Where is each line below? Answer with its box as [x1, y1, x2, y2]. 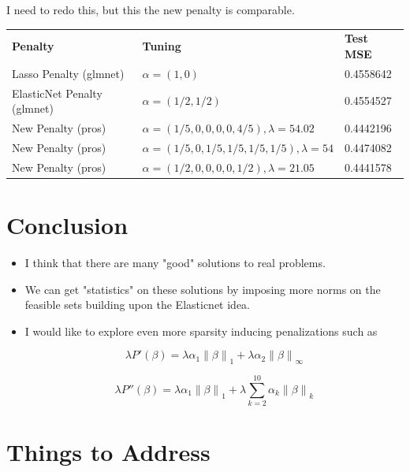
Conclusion [6, 209, 129, 241]
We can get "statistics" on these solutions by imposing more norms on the [24, 281, 381, 297]
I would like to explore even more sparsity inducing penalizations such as [24, 322, 378, 339]
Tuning [142, 38, 181, 54]
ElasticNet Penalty [12, 84, 102, 101]
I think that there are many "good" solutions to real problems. [24, 254, 326, 270]
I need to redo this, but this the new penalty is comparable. [6, 2, 295, 17]
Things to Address [6, 436, 211, 468]
